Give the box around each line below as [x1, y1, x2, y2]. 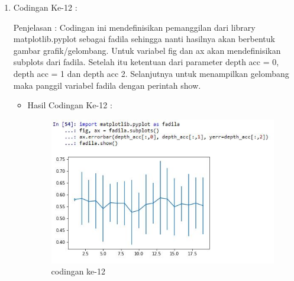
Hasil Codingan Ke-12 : [27, 99, 112, 111]
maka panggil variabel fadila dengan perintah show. [13, 79, 201, 91]
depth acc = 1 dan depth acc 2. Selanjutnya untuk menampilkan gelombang [13, 67, 289, 79]
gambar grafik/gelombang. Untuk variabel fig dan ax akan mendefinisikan [13, 44, 281, 56]
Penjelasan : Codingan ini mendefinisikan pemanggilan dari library [13, 21, 256, 33]
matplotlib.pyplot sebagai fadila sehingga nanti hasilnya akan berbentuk [13, 33, 275, 45]
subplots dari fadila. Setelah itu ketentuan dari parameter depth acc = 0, [13, 56, 279, 68]
